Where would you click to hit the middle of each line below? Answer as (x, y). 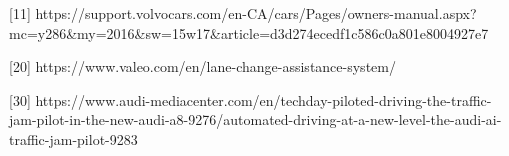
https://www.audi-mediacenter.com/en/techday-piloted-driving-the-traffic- (263, 99)
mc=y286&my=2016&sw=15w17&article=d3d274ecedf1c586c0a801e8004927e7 (249, 32)
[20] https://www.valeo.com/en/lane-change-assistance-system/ (202, 66)
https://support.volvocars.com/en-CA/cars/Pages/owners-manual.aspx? (256, 13)
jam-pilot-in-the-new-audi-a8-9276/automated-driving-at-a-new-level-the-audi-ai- (255, 119)
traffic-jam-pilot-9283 (73, 138)
